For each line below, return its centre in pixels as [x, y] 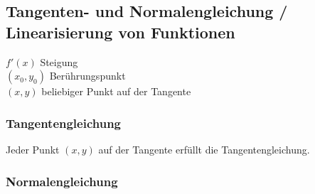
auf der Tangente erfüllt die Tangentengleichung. [204, 149]
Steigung [59, 61]
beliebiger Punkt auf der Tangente [116, 91]
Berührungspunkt [87, 76]
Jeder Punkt [33, 149]
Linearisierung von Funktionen [121, 32]
